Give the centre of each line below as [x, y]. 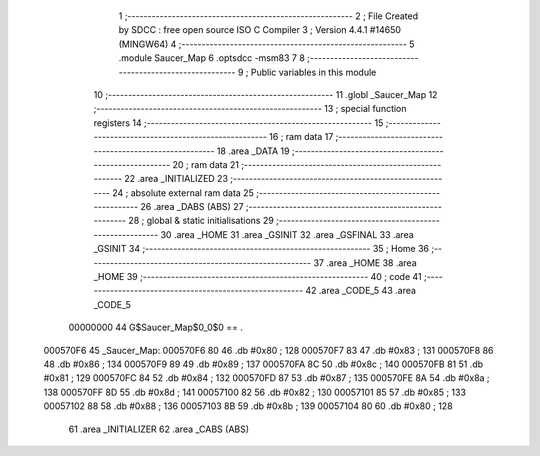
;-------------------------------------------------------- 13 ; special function [250, 109]
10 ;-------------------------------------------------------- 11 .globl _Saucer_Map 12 [265, 94]
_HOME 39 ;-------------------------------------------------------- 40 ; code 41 [257, 277]
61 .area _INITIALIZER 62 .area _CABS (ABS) [159, 429]
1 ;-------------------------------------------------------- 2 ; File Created [268, 16]
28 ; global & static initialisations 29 [201, 221]
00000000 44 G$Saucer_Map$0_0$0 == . [156, 327]
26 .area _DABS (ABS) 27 [192, 207]
